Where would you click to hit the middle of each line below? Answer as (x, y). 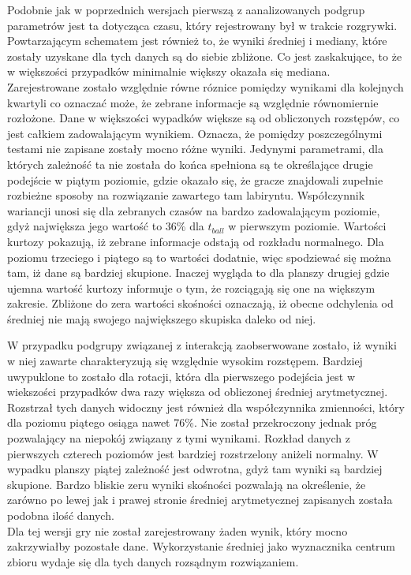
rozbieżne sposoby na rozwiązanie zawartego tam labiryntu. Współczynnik (186, 195)
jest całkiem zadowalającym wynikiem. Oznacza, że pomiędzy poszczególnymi (195, 133)
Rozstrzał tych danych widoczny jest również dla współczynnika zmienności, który (206, 407)
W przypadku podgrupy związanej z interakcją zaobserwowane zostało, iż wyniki (202, 345)
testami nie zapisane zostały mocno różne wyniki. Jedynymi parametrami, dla (195, 149)
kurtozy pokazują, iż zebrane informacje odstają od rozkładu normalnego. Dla (196, 241)
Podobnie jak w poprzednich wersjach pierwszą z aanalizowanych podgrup (186, 9)
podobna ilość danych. (61, 515)
